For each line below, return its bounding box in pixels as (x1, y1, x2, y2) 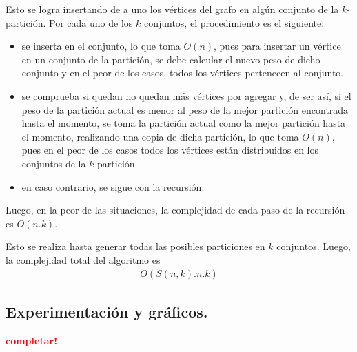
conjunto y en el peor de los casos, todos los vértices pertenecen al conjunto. (21, 65, 344, 80)
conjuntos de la (21, 156, 86, 170)
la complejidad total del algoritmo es (6, 252, 161, 267)
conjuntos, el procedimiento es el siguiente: (143, 15, 325, 30)
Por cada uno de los (49, 15, 133, 30)
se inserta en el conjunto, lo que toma (21, 39, 181, 53)
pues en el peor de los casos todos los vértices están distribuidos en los (21, 143, 319, 157)
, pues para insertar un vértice (214, 39, 341, 53)
